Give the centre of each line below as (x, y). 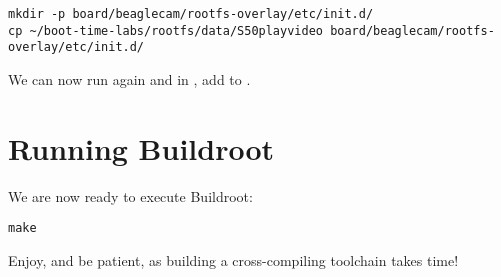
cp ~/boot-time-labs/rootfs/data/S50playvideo (165, 30)
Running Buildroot (141, 147)
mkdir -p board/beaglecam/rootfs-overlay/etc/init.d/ (191, 14)
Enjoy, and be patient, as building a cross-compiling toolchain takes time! (233, 259)
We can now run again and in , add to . (129, 78)
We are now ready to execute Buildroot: (130, 195)
